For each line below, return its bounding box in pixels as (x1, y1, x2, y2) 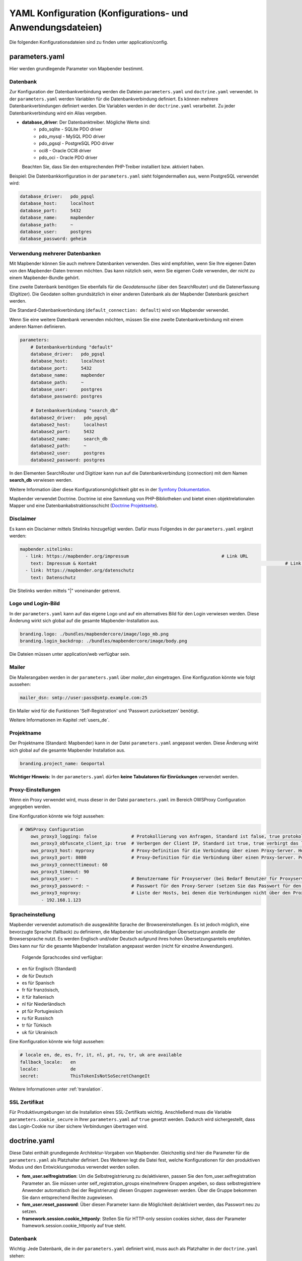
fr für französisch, (22, 987, 60, 993)
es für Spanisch (22, 980, 55, 986)
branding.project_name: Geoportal (20, 761, 105, 766)
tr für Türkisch (22, 1022, 52, 1028)
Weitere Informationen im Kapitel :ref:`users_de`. (9, 717, 110, 723)
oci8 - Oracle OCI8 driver (39, 147, 92, 153)
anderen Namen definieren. (9, 323, 66, 330)
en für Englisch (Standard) (22, 966, 77, 972)
